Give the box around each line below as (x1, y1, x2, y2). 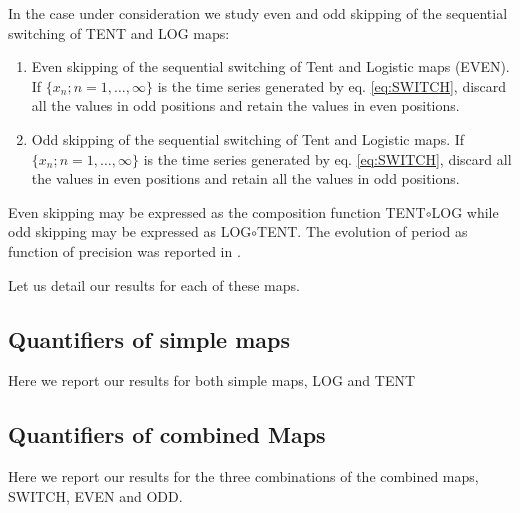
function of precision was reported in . (8, 240, 241, 261)
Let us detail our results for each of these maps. (8, 274, 300, 295)
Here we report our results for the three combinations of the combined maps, (8, 466, 479, 487)
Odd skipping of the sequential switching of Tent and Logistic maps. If (31, 128, 465, 149)
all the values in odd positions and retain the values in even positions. (31, 95, 460, 116)
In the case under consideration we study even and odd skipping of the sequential (8, 3, 508, 23)
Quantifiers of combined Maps (8, 419, 326, 450)
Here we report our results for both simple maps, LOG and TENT (8, 370, 416, 391)
